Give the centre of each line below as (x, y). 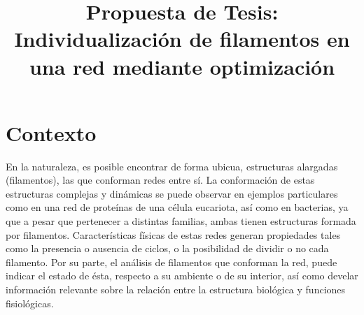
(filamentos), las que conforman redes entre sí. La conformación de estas (160, 180)
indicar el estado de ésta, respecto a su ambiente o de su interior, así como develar (182, 276)
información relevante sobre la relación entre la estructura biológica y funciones (176, 290)
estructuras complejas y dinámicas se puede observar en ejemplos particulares (172, 193)
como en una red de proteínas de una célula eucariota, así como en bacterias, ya (177, 207)
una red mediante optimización (182, 66)
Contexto (51, 132)
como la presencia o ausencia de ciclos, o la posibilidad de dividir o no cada (167, 248)
